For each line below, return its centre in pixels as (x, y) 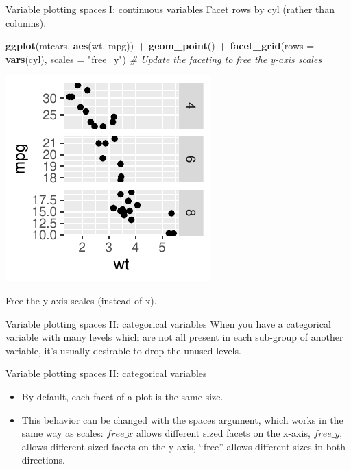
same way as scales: (62, 433)
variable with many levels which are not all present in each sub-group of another (174, 337)
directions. (43, 460)
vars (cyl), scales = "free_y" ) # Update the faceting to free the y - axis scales (164, 59)
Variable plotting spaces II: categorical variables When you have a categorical (168, 323)
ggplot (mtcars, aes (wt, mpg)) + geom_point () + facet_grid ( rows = (160, 46)
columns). (26, 22)
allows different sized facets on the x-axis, (223, 433)
